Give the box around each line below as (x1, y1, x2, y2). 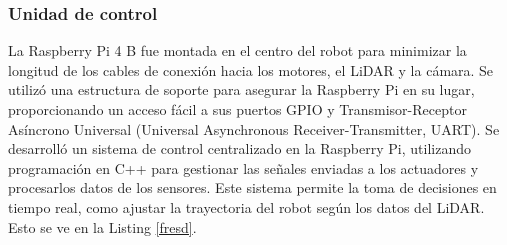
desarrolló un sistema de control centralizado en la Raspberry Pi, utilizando (8, 138, 471, 159)
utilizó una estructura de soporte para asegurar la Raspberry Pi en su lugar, (8, 79, 475, 100)
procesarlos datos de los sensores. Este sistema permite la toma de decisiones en (8, 177, 497, 198)
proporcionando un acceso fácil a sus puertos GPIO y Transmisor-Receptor (8, 99, 467, 119)
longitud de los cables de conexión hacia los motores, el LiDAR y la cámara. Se (8, 59, 494, 80)
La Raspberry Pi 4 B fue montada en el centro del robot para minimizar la (8, 40, 467, 61)
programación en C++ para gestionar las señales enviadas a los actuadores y (8, 157, 479, 178)
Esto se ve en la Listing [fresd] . (8, 216, 197, 237)
